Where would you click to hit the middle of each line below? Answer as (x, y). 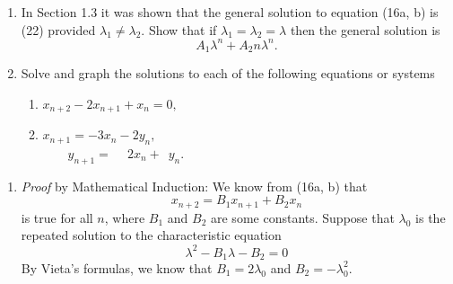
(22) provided (58, 29)
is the (431, 217)
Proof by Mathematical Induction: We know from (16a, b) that (194, 186)
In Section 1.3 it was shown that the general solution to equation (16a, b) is (230, 12)
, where (125, 217)
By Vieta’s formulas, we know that (117, 267)
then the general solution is (365, 29)
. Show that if (179, 29)
